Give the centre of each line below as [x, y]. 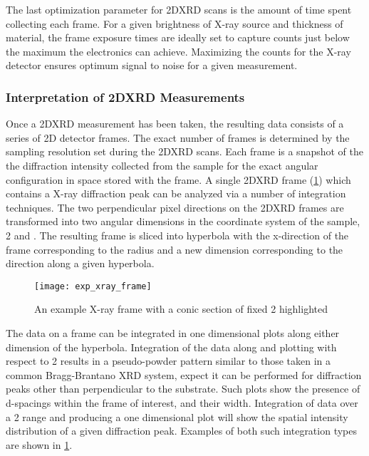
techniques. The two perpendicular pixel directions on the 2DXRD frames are [175, 207]
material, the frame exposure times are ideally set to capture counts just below [178, 37]
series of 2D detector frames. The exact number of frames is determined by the [178, 137]
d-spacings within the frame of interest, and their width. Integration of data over [182, 402]
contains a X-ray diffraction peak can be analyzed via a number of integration [176, 193]
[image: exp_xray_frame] [93, 286]
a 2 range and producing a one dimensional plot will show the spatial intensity [177, 416]
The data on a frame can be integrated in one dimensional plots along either [173, 332]
